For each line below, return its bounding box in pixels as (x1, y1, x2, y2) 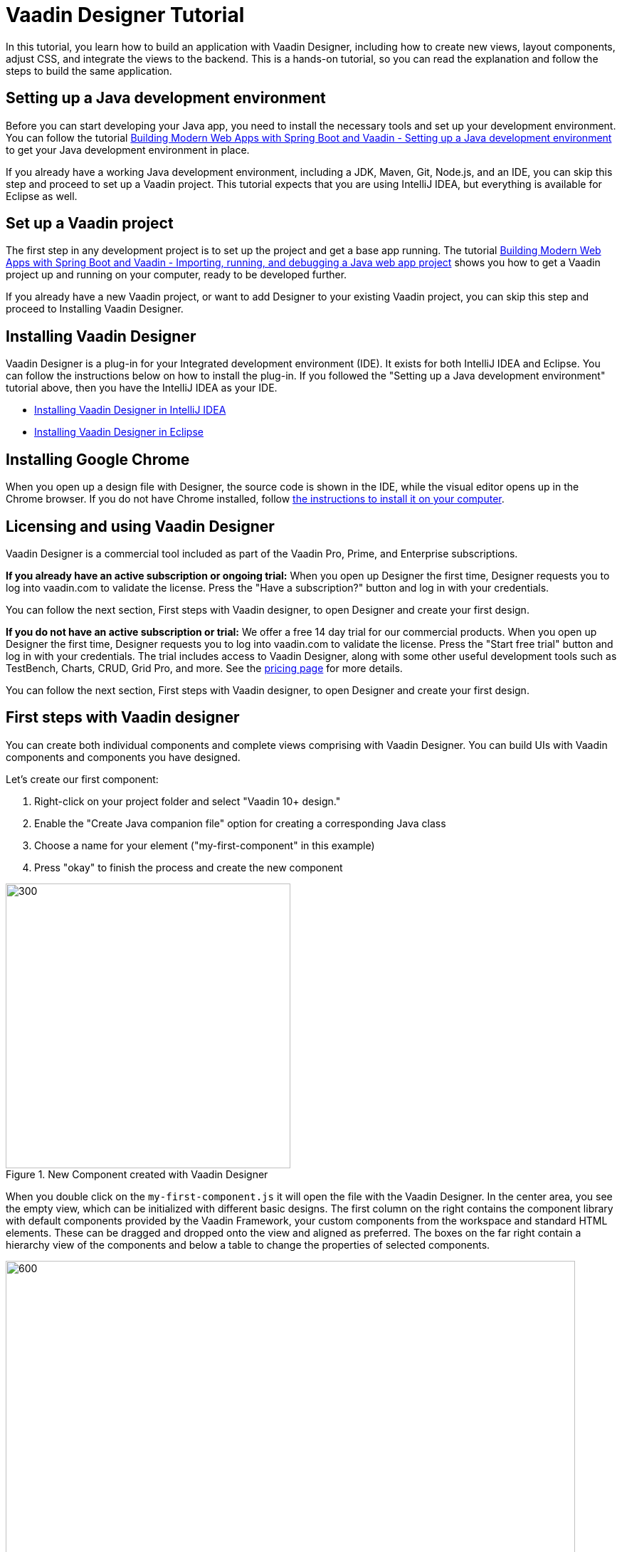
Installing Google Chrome (6, 450, 190, 468)
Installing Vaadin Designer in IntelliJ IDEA (34, 404, 226, 416)
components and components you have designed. (6, 750, 241, 763)
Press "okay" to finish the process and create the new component (34, 861, 343, 874)
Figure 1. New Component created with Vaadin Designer (6, 1168, 268, 1180)
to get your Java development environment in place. (6, 143, 250, 156)
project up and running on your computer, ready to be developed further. (6, 268, 347, 281)
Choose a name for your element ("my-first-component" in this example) (34, 839, 375, 851)
